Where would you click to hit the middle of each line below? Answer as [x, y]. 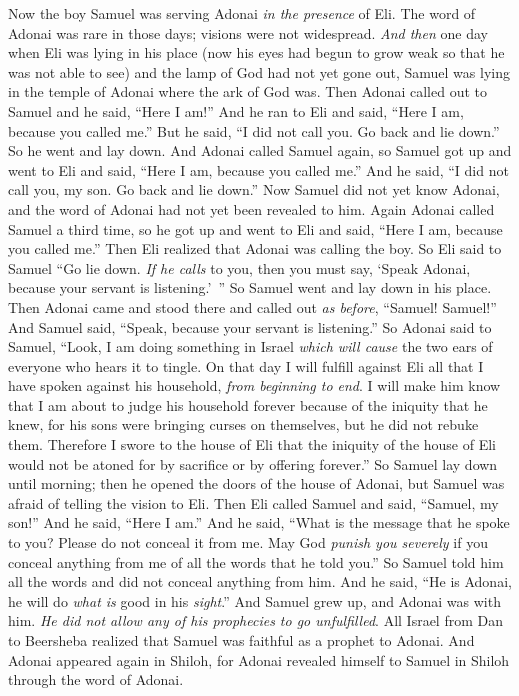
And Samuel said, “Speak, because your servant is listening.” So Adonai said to [250, 326]
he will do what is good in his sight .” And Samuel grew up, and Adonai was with [254, 600]
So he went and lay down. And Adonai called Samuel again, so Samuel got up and [260, 150]
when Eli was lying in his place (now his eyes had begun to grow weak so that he [256, 52]
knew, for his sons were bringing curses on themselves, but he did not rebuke [243, 424]
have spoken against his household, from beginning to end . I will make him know [254, 385]
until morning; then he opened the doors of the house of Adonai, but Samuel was [256, 483]
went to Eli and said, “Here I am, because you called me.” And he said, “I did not [258, 169]
